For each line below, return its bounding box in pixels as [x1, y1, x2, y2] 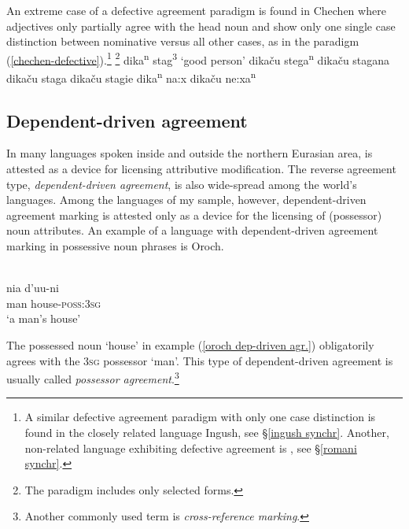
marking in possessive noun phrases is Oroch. [6, 238, 224, 254]
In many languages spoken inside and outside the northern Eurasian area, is [6, 145, 373, 161]
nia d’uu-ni [6, 279, 59, 296]
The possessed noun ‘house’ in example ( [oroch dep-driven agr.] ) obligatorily [6, 337, 374, 353]
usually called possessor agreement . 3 [6, 368, 179, 387]
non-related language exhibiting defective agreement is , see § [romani [24, 439, 357, 456]
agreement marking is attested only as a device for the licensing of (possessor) [6, 206, 382, 223]
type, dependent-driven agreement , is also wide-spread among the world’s [6, 176, 357, 192]
